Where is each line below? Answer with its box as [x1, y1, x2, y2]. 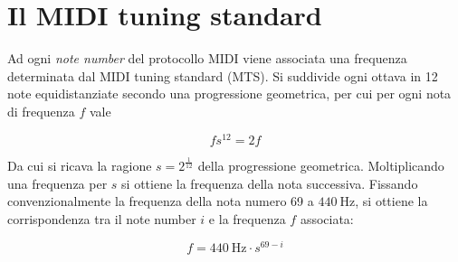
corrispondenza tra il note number [7, 209, 196, 228]
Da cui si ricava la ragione [7, 155, 152, 174]
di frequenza [7, 101, 75, 120]
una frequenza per [7, 173, 108, 192]
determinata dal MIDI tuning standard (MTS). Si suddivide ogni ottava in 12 [7, 66, 438, 85]
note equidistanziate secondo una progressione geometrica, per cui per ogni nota [7, 84, 452, 103]
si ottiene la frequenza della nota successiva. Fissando [121, 173, 418, 192]
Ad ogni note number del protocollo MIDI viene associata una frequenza [7, 49, 407, 68]
